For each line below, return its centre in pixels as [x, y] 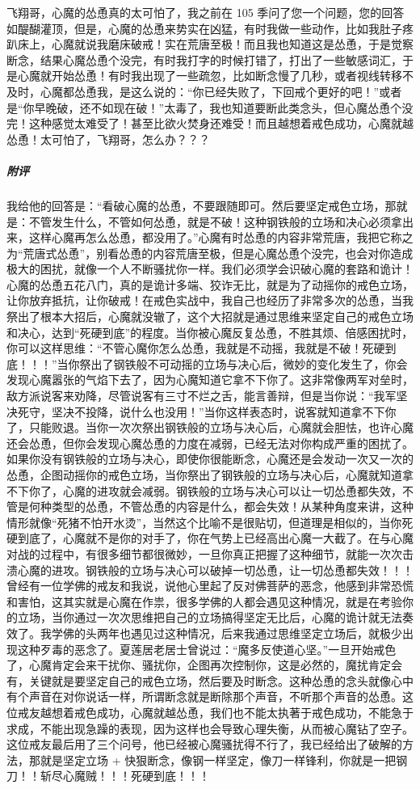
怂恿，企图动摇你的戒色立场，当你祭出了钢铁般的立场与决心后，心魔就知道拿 [210, 475]
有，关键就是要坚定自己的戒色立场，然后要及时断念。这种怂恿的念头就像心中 [210, 680]
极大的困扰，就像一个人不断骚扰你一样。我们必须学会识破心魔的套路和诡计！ [210, 269]
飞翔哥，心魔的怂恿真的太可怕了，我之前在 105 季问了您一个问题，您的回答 [206, 12]
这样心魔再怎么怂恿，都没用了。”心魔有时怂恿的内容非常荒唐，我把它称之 [221, 237]
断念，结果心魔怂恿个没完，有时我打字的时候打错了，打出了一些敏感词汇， [204, 59]
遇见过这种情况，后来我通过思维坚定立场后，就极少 [266, 633]
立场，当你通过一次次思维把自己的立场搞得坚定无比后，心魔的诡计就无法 [210, 617]
